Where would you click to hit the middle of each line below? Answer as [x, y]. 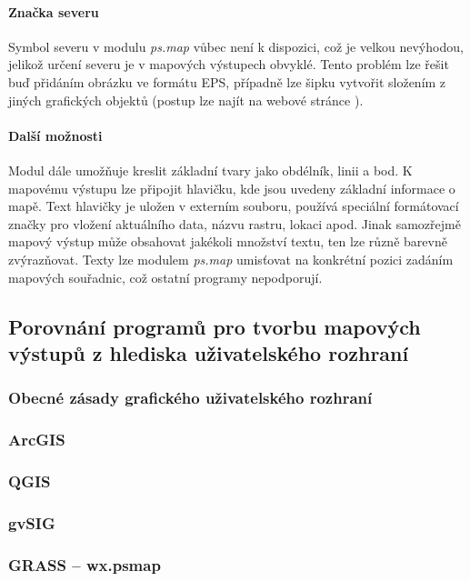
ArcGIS [37, 440]
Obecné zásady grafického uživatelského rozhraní [190, 398]
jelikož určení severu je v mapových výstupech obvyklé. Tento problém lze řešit [229, 64]
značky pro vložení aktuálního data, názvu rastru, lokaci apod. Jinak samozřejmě [235, 223]
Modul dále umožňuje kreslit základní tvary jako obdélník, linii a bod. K [210, 170]
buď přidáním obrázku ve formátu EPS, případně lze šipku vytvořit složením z [227, 81]
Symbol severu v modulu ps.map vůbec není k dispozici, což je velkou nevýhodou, [236, 46]
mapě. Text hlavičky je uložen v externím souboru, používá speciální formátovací [234, 206]
